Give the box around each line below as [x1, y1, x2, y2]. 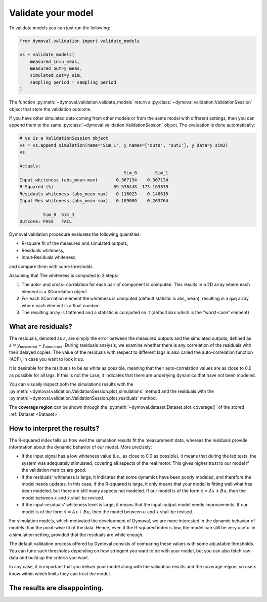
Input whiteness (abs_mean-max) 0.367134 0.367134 [19, 177, 169, 183]
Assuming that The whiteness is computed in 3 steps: [9, 273, 119, 278]
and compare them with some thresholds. [9, 263, 94, 270]
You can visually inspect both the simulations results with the [9, 382, 133, 387]
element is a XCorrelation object [21, 288, 87, 294]
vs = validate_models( [19, 52, 75, 57]
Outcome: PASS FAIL [19, 219, 72, 224]
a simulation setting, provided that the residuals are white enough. [9, 532, 144, 538]
